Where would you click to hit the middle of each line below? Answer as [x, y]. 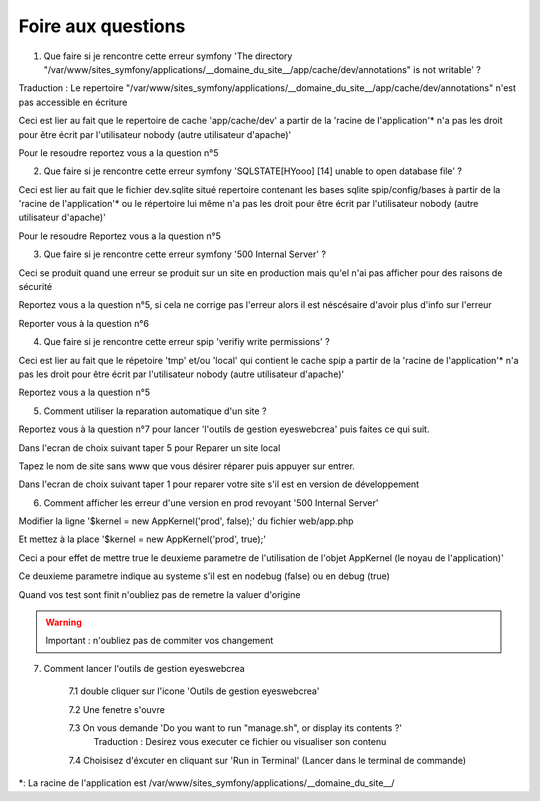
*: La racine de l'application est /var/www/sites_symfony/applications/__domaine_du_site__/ [206, 783]
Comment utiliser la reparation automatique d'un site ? [155, 411]
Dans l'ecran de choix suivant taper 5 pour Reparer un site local [149, 447]
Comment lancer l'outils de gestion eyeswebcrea [144, 668]
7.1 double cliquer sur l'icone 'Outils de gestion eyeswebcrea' [194, 691]
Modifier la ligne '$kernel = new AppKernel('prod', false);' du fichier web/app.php [186, 521]
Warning [63, 622]
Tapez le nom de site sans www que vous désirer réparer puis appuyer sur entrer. [186, 466]
